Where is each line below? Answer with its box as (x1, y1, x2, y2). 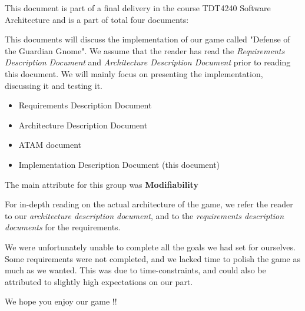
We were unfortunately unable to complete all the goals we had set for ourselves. (5, 240, 296, 253)
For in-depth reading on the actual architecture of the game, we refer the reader (5, 198, 293, 210)
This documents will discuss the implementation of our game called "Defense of (5, 33, 290, 45)
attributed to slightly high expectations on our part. (5, 275, 193, 287)
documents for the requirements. (5, 221, 121, 233)
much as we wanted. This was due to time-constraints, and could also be (5, 264, 266, 276)
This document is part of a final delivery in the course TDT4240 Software (5, 2, 271, 14)
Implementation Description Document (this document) (18, 158, 220, 170)
